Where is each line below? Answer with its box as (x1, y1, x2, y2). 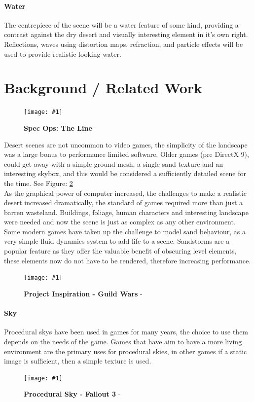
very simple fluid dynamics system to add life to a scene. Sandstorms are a (4, 236, 230, 246)
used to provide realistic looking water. (4, 48, 121, 59)
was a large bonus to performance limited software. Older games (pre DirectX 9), (4, 149, 249, 159)
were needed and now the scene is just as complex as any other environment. (4, 217, 236, 227)
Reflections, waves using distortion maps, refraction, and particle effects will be (4, 38, 243, 49)
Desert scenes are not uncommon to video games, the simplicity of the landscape (4, 139, 248, 149)
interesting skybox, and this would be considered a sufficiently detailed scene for (4, 168, 246, 179)
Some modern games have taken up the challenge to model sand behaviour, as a (4, 226, 246, 236)
